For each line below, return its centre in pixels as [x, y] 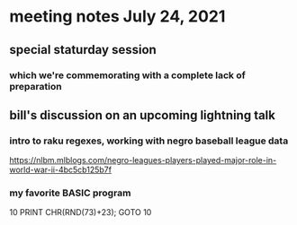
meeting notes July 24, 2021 [117, 17]
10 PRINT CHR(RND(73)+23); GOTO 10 [81, 212]
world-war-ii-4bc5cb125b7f [61, 170]
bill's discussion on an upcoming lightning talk [143, 115]
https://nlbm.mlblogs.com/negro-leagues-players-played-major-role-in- [143, 160]
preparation [36, 86]
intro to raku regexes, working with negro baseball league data [149, 141]
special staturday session [83, 50]
